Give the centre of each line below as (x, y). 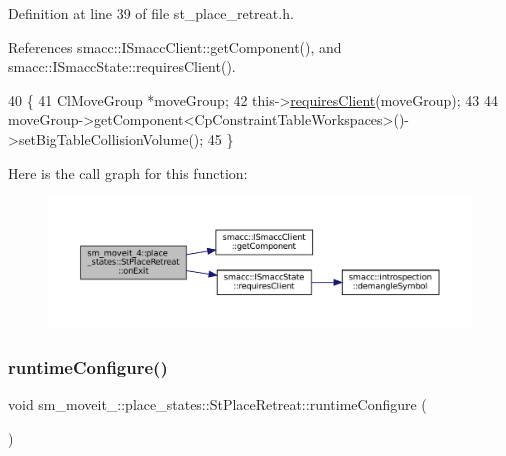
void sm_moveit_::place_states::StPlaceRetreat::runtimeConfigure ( (217, 404)
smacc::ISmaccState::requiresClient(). (122, 66)
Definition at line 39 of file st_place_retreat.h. (151, 13)
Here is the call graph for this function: (128, 172)
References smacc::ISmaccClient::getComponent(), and (175, 46)
